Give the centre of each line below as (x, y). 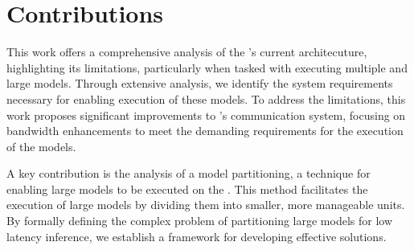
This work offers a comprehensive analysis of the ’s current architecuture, (187, 52)
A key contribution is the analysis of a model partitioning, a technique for (189, 173)
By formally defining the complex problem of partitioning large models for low (200, 221)
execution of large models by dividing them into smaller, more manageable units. (206, 205)
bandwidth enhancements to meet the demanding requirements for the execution (205, 131)
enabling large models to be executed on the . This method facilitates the (187, 189)
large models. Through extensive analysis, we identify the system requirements (200, 83)
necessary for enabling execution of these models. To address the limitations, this (206, 98)
